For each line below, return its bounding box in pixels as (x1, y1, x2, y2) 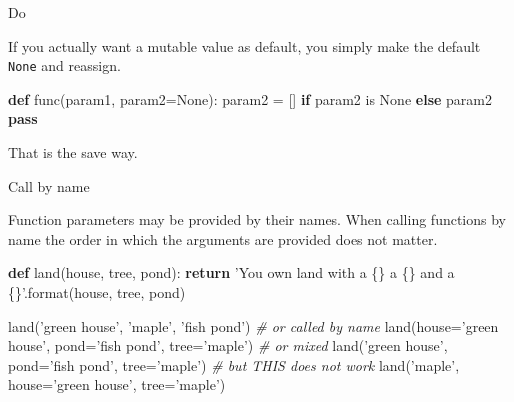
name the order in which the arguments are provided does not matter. (8, 228, 438, 249)
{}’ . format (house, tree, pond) (8, 282, 186, 302)
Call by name (8, 175, 90, 196)
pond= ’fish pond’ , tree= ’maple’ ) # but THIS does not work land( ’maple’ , (8, 354, 460, 375)
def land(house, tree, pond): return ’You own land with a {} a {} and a (8, 262, 455, 283)
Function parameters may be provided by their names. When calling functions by (8, 209, 507, 230)
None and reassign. (8, 55, 121, 76)
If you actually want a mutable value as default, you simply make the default (8, 35, 481, 56)
